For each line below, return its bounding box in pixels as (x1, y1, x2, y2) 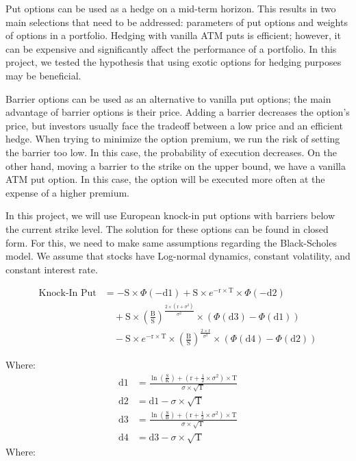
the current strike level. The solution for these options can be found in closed (5, 221, 329, 236)
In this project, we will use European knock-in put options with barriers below (5, 208, 335, 223)
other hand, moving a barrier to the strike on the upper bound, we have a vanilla (5, 158, 346, 173)
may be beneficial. (5, 68, 81, 82)
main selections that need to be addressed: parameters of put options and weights (5, 14, 348, 29)
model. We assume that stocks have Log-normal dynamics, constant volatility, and (5, 249, 351, 263)
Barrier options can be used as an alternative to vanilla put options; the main (5, 91, 331, 105)
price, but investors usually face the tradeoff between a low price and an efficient (5, 118, 344, 132)
